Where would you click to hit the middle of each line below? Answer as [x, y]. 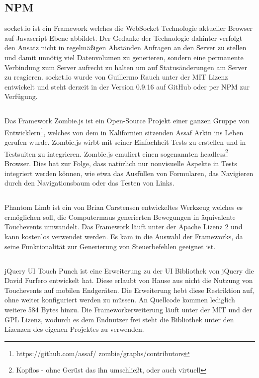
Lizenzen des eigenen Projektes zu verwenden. [74, 329]
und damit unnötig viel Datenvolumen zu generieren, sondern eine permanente [124, 57]
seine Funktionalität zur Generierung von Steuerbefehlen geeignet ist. [110, 246]
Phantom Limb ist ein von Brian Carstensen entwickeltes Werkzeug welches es [124, 207]
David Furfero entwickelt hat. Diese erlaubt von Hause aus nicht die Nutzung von [129, 280]
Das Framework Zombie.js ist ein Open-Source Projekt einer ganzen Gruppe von [127, 121]
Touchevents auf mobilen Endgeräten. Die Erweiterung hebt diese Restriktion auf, [129, 290]
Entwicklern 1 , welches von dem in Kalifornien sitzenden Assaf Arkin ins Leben [124, 131]
